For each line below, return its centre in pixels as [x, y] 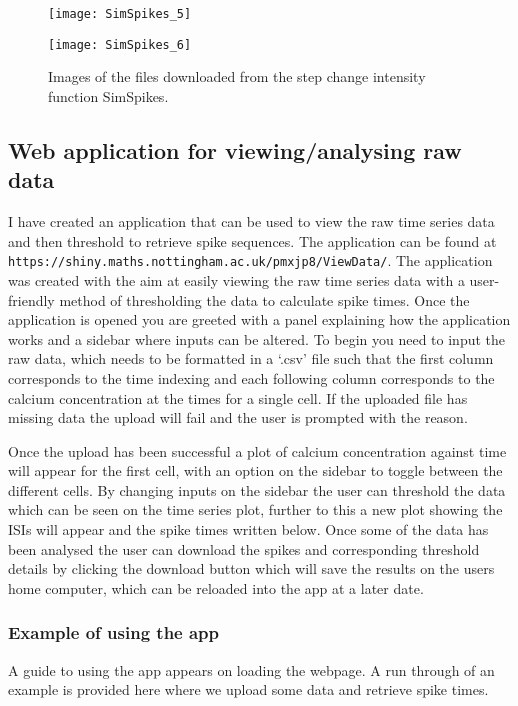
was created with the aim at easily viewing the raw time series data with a [236, 279]
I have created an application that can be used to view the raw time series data [251, 221]
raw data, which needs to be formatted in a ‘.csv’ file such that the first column [251, 358]
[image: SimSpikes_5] [120, 14]
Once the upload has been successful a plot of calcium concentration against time [257, 450]
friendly [31, 299]
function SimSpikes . [108, 95]
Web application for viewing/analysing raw [235, 149]
